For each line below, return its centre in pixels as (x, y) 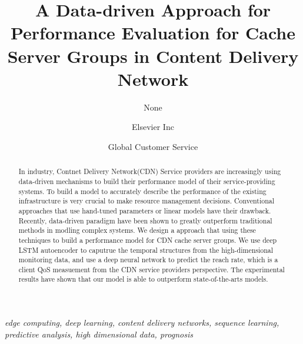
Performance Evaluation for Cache (153, 33)
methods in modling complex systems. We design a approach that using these (137, 230)
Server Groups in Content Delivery (153, 56)
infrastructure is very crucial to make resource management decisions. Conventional (146, 201)
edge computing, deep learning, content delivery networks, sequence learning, (142, 323)
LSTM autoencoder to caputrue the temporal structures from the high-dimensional (146, 250)
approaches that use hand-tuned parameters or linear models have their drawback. (145, 210)
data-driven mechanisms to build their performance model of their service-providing (147, 181)
